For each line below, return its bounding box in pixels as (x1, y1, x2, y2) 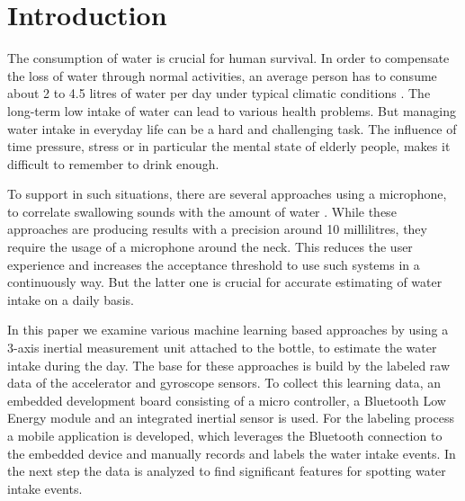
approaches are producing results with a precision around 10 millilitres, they (7, 219, 427, 238)
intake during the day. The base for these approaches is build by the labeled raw (7, 355, 451, 374)
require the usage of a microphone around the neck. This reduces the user (7, 237, 413, 256)
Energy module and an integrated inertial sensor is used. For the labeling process (7, 408, 454, 427)
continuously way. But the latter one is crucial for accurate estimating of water (7, 273, 443, 291)
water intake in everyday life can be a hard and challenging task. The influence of (7, 119, 457, 138)
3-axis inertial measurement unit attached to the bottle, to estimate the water (7, 338, 437, 357)
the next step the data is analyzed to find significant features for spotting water (7, 461, 446, 480)
